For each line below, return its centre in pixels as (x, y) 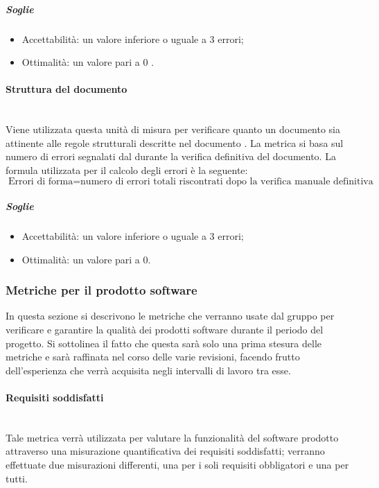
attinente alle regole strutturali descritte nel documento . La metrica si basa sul (175, 142)
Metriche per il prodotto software (102, 290)
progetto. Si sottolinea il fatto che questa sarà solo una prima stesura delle (164, 343)
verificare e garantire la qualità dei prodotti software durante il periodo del (165, 330)
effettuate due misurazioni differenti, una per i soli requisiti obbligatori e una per (177, 465)
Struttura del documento (67, 89)
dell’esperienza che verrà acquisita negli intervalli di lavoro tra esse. (148, 370)
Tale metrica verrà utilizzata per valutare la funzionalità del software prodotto (172, 437)
